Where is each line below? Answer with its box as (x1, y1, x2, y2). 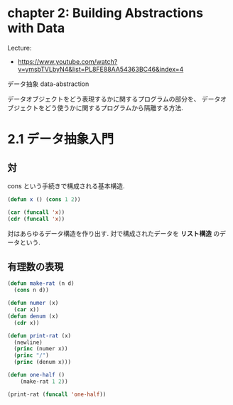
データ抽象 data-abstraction (7, 80, 90, 88)
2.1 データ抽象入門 (7, 131, 114, 147)
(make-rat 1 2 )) (20, 378, 69, 385)
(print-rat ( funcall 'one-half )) (7, 391, 107, 398)
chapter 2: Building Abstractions (7, 5, 204, 21)
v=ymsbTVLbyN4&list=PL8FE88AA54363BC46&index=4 (17, 65, 184, 73)
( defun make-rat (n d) (7, 280, 75, 287)
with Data (7, 20, 65, 36)
